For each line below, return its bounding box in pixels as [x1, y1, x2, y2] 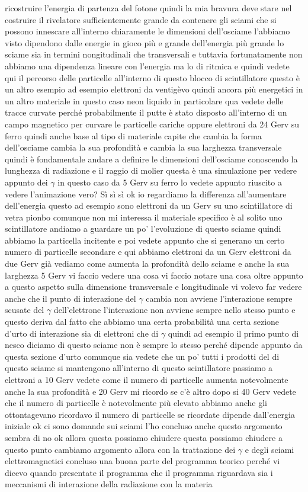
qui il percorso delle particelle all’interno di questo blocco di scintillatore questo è [5, 71, 300, 84]
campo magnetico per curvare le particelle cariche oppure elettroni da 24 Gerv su [5, 117, 300, 130]
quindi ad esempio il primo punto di [168, 327, 299, 339]
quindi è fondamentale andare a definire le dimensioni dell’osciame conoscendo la [5, 152, 298, 165]
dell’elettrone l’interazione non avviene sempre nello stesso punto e [53, 303, 296, 316]
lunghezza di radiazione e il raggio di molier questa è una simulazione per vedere [5, 164, 297, 177]
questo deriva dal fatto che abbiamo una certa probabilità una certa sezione [5, 315, 280, 328]
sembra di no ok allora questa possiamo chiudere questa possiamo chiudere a [5, 431, 283, 443]
